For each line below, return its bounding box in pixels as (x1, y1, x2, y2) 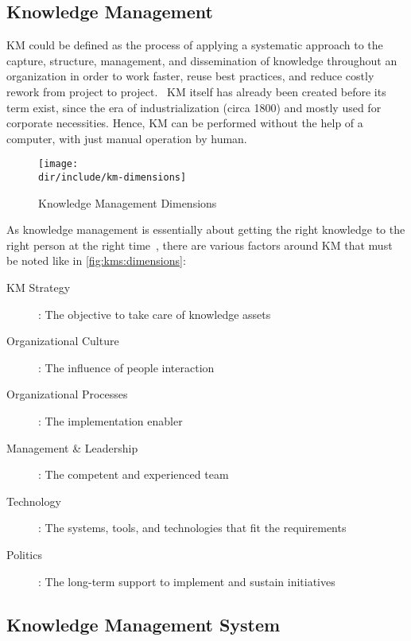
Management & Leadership (6, 439, 138, 456)
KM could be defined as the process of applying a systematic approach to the (6, 37, 383, 53)
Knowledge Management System (6, 612, 281, 636)
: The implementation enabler (38, 413, 183, 429)
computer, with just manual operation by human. (6, 130, 247, 146)
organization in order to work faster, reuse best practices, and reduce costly (6, 68, 374, 84)
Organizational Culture (6, 332, 119, 349)
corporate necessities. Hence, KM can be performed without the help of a (6, 115, 363, 131)
